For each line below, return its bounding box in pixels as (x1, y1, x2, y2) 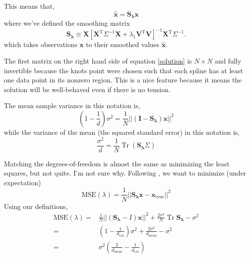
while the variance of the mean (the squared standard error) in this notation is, (4, 127, 240, 137)
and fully (215, 55, 241, 65)
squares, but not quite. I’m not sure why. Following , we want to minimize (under (4, 168, 247, 178)
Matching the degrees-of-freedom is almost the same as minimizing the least (4, 158, 230, 168)
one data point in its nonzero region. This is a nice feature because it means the (4, 75, 242, 85)
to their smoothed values (85, 39, 160, 49)
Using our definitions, (4, 201, 68, 211)
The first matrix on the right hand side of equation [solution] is (4, 55, 192, 65)
